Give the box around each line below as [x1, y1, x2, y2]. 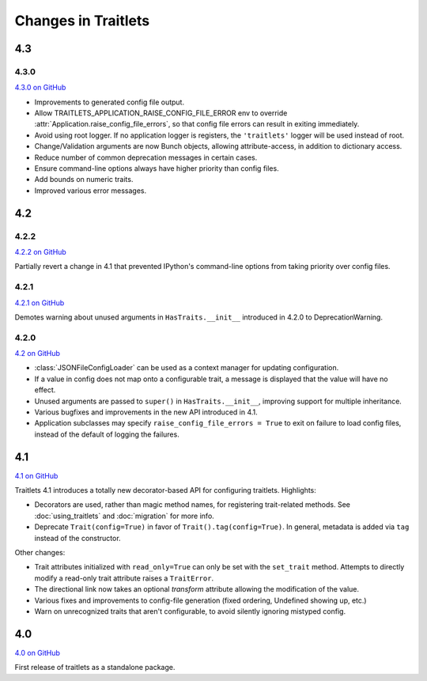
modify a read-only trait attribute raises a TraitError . [34, 573, 213, 583]
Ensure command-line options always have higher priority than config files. [34, 164, 280, 173]
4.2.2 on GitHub [14, 247, 66, 256]
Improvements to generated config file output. [34, 97, 185, 107]
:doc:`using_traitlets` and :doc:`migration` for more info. [34, 511, 215, 520]
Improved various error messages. [34, 186, 147, 195]
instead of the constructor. [34, 533, 122, 543]
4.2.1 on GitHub [14, 297, 65, 308]
